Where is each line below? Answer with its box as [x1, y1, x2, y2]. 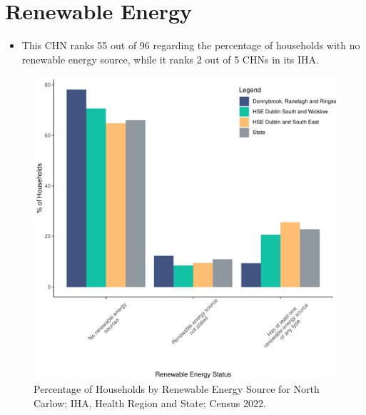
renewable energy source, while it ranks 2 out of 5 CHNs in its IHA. [21, 51, 319, 66]
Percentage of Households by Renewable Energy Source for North [34, 381, 320, 396]
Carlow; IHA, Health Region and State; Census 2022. [34, 395, 266, 410]
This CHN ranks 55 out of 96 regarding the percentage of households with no [21, 38, 360, 53]
